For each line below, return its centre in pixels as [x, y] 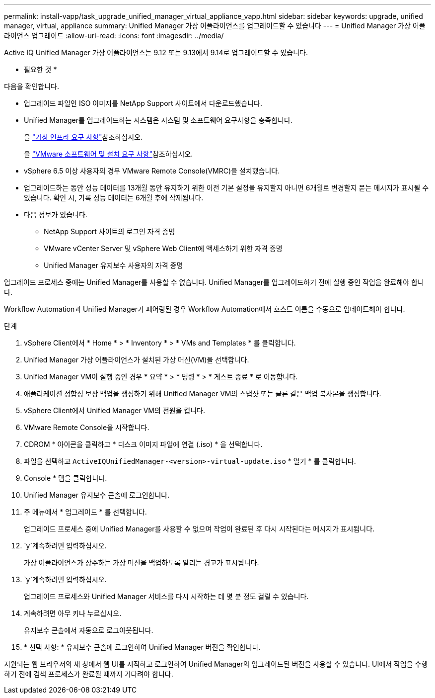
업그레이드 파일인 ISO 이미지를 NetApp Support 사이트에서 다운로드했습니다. [143, 103]
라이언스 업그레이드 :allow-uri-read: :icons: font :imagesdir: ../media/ [114, 36]
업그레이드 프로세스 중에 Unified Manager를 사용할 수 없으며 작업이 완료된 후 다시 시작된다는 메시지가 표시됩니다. [199, 529]
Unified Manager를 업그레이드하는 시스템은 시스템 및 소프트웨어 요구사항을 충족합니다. [158, 120]
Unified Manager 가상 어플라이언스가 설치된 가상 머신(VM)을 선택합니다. [137, 360]
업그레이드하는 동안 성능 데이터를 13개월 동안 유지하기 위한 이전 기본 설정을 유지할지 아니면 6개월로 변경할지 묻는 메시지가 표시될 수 [226, 188]
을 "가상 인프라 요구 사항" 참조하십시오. [83, 137]
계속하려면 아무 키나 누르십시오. [73, 613]
